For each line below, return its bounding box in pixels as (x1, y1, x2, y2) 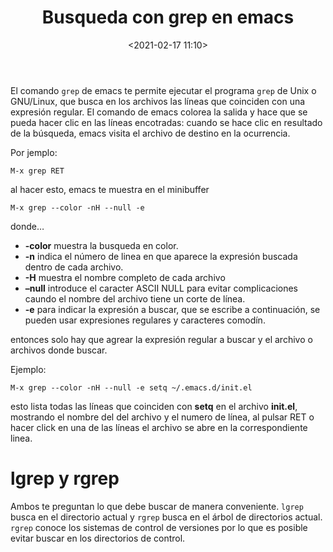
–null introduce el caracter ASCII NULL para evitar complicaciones (24, 282, 298, 294)
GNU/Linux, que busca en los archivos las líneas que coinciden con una (10, 95, 306, 107)
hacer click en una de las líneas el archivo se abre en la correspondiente (10, 421, 308, 433)
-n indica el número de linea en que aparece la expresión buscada (24, 250, 298, 262)
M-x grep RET (10, 166, 65, 176)
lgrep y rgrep (10, 467, 120, 490)
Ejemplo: (10, 363, 47, 375)
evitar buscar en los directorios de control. (10, 532, 186, 544)
